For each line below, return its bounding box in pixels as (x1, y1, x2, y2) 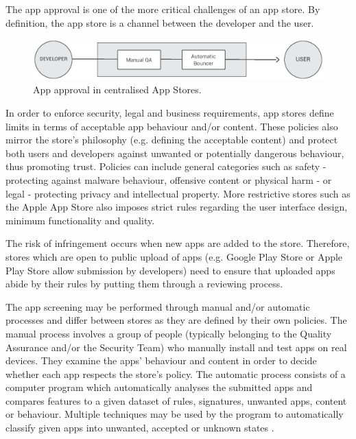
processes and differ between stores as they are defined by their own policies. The (5, 313, 347, 327)
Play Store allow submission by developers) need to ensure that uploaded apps (5, 263, 335, 277)
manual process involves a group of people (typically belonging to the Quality (5, 326, 332, 340)
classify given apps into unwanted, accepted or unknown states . (5, 420, 274, 435)
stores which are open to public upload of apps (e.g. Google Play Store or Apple (5, 249, 343, 263)
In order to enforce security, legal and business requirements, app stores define (5, 106, 334, 119)
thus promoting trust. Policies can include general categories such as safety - (5, 159, 327, 174)
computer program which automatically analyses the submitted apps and (5, 380, 313, 394)
